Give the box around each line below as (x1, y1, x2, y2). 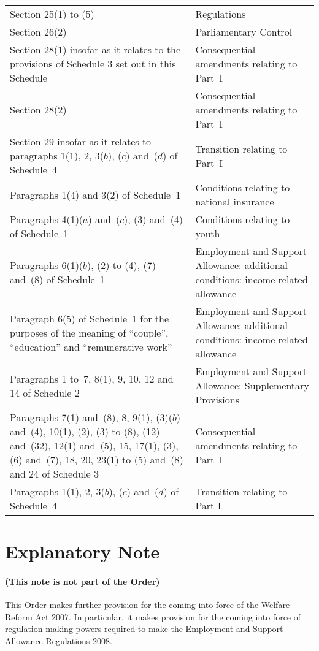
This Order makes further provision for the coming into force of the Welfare (5, 598, 290, 611)
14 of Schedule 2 (10, 385, 80, 400)
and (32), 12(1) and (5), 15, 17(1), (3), (10, 438, 179, 452)
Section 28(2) (10, 102, 67, 116)
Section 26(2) (10, 25, 67, 39)
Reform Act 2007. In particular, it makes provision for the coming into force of (5, 610, 301, 623)
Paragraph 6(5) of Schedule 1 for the (10, 311, 169, 325)
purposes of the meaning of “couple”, (10, 325, 169, 340)
